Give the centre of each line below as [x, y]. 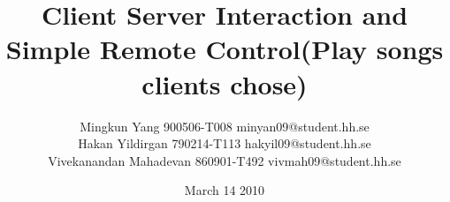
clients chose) [225, 83]
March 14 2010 [225, 190]
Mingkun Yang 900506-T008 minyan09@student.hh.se [225, 126]
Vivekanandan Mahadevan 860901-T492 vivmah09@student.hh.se [225, 160]
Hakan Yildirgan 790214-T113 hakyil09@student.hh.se [225, 143]
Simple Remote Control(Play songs [225, 49]
